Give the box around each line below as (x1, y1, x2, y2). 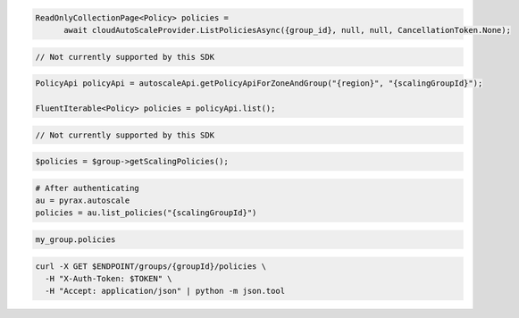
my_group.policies (35, 235, 116, 245)
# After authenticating (35, 183, 140, 193)
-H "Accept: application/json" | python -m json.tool (45, 286, 286, 297)
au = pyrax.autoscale (35, 196, 130, 205)
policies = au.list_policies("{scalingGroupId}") (35, 208, 257, 218)
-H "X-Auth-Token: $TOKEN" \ (45, 273, 173, 283)
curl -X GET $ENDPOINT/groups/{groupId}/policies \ (35, 261, 267, 272)
